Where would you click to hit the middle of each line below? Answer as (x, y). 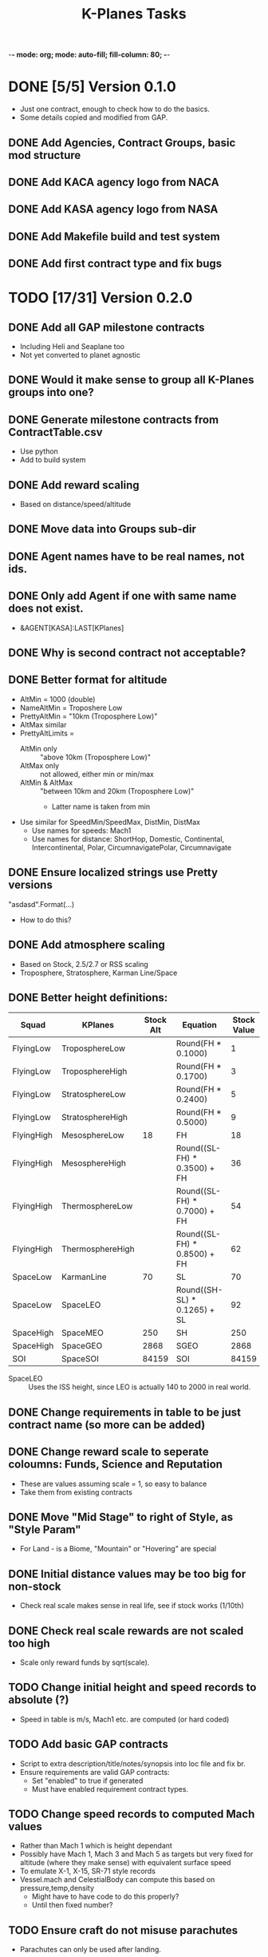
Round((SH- (199, 1290)
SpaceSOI (80, 1359)
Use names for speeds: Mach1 (81, 830)
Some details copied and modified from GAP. (94, 117)
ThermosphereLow (97, 1206)
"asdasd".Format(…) (41, 904)
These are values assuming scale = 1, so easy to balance (113, 1484)
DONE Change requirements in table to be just (125, 1412)
